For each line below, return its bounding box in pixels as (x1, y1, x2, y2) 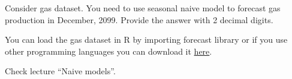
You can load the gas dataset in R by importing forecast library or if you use (5, 33, 288, 46)
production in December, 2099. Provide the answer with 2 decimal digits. (5, 13, 273, 26)
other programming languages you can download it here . (5, 45, 212, 57)
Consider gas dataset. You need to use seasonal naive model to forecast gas (5, 2, 281, 14)
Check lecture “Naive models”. (5, 65, 116, 77)
